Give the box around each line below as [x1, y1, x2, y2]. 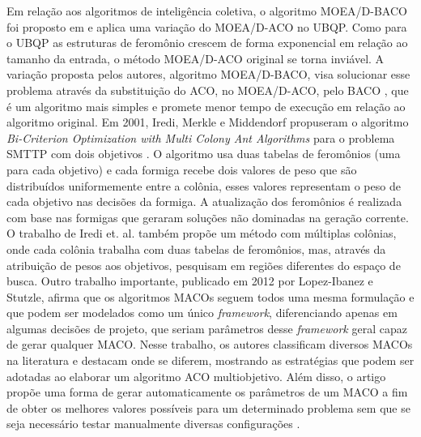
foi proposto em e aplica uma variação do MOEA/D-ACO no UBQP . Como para [6, 18, 407, 35]
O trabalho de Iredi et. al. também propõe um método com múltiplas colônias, [6, 225, 397, 242]
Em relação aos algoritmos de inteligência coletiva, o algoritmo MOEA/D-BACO [6, 2, 407, 19]
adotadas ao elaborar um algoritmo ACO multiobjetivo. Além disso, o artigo [6, 367, 386, 384]
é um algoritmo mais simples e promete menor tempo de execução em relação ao [6, 97, 406, 114]
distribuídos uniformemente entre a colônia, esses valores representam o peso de [6, 177, 401, 194]
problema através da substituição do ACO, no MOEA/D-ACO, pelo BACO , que [6, 81, 409, 98]
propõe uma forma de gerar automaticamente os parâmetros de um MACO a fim [6, 383, 408, 401]
